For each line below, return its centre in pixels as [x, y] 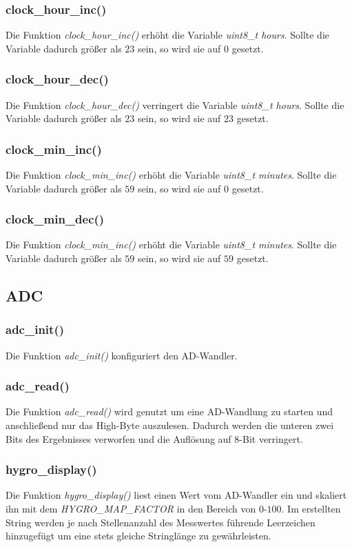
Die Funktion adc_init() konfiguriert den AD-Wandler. [122, 355]
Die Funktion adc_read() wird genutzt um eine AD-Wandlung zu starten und [169, 411]
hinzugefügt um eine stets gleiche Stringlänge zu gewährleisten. [138, 536]
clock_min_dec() [55, 219]
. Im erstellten [311, 509]
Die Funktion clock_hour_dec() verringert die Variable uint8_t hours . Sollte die [175, 105]
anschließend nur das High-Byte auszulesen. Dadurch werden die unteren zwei [170, 425]
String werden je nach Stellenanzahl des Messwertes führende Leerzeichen [161, 522]
